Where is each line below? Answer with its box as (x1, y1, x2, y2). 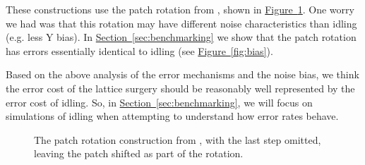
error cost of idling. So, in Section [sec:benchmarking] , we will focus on (6, 94, 313, 109)
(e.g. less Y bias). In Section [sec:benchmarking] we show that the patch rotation (6, 30, 357, 44)
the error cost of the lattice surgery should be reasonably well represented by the (6, 80, 355, 95)
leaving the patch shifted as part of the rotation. (34, 146, 244, 161)
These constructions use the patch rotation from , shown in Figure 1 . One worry (6, 2, 354, 16)
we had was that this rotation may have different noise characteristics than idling (6, 16, 357, 30)
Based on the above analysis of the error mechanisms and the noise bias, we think (6, 67, 359, 82)
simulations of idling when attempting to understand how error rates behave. (6, 109, 339, 123)
